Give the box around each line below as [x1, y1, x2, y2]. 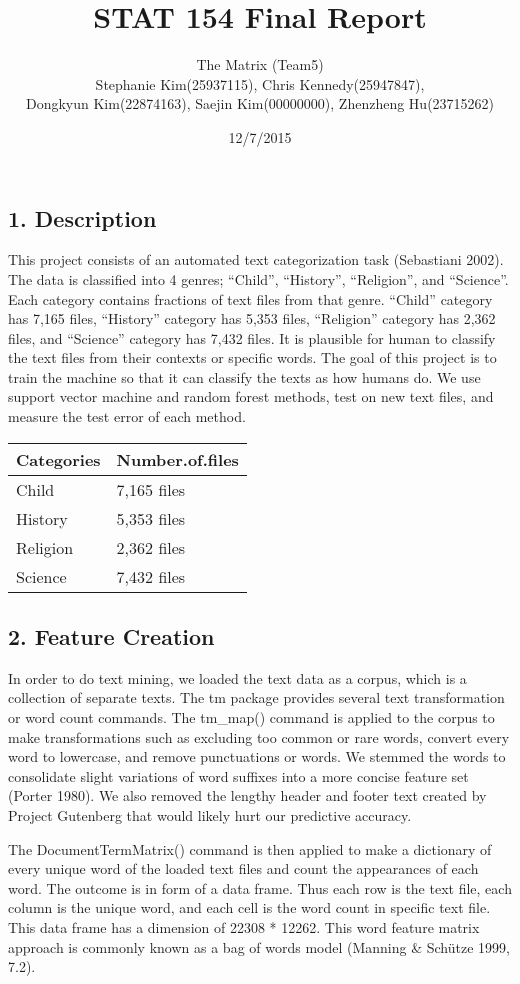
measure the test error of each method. [8, 406, 246, 427]
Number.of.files [116, 447, 239, 471]
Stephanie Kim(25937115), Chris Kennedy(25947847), [95, 73, 425, 94]
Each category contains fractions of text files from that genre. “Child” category [8, 288, 493, 309]
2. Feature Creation [8, 621, 215, 652]
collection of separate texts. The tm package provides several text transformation [8, 687, 505, 708]
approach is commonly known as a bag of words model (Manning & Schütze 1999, [8, 936, 510, 957]
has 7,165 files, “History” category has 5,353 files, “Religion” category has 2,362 [8, 308, 496, 329]
